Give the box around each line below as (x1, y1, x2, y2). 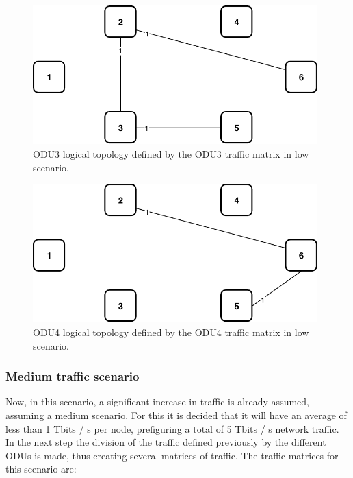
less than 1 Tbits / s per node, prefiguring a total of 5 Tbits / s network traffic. (5, 421, 339, 435)
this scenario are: (5, 462, 77, 476)
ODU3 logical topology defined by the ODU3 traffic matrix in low (33, 146, 309, 160)
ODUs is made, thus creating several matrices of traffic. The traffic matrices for (5, 448, 339, 462)
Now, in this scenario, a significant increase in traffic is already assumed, (5, 394, 309, 409)
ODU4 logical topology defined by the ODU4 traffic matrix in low (33, 325, 309, 339)
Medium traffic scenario (5, 368, 140, 385)
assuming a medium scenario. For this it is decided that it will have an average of (5, 408, 347, 422)
